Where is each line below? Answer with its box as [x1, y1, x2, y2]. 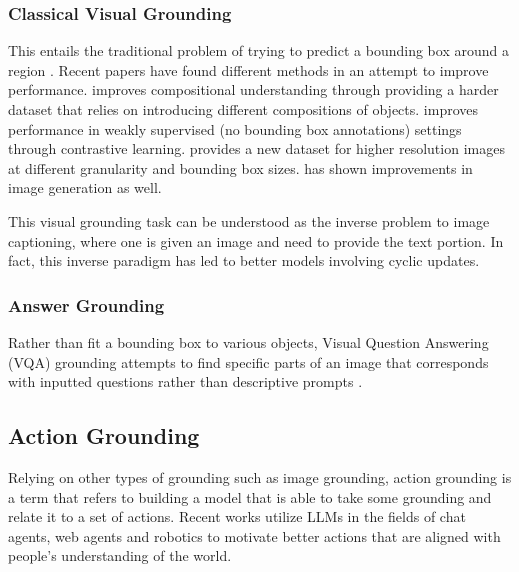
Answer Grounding [8, 292, 165, 317]
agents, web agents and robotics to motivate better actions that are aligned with [8, 525, 501, 546]
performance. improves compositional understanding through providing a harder [8, 79, 499, 100]
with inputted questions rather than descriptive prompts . [8, 371, 363, 392]
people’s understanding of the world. [8, 545, 232, 566]
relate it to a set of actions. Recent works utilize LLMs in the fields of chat [8, 506, 466, 527]
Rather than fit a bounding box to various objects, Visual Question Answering [8, 331, 489, 352]
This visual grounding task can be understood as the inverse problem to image [8, 210, 490, 231]
